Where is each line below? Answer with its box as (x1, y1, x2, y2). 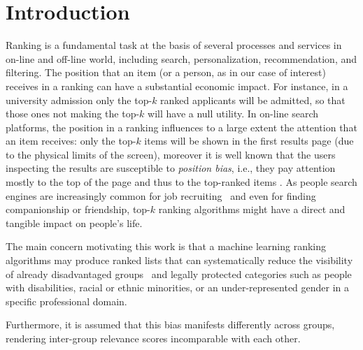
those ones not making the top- (6, 106, 140, 121)
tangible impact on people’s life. (6, 215, 143, 230)
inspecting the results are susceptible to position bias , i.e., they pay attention (6, 161, 336, 175)
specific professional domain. (6, 293, 127, 308)
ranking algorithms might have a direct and (158, 202, 346, 217)
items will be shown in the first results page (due (144, 133, 354, 148)
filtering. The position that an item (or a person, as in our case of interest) (6, 65, 326, 80)
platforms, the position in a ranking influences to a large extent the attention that (6, 119, 357, 134)
